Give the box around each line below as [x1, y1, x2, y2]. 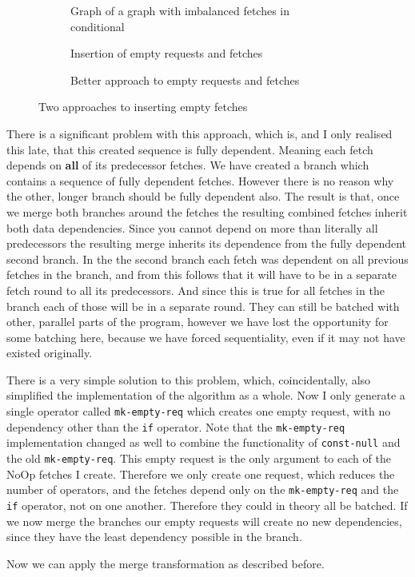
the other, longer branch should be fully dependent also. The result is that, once [6, 188, 400, 205]
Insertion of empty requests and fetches [70, 45, 263, 62]
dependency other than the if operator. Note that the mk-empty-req [6, 418, 345, 435]
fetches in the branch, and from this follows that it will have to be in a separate [6, 266, 397, 283]
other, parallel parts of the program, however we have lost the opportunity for [6, 313, 389, 330]
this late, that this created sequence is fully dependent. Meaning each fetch [6, 141, 373, 157]
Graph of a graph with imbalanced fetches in [70, 2, 290, 18]
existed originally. [6, 344, 93, 361]
